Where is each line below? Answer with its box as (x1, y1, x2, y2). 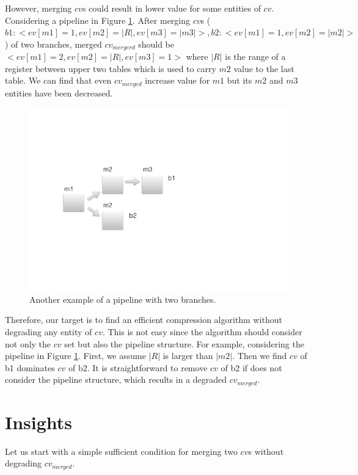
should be (138, 37, 174, 50)
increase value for (145, 74, 210, 87)
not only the (5, 337, 51, 350)
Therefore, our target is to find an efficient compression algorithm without (5, 313, 282, 326)
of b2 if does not (221, 361, 282, 374)
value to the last (233, 62, 294, 74)
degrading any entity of (5, 325, 92, 338)
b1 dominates (5, 361, 55, 374)
